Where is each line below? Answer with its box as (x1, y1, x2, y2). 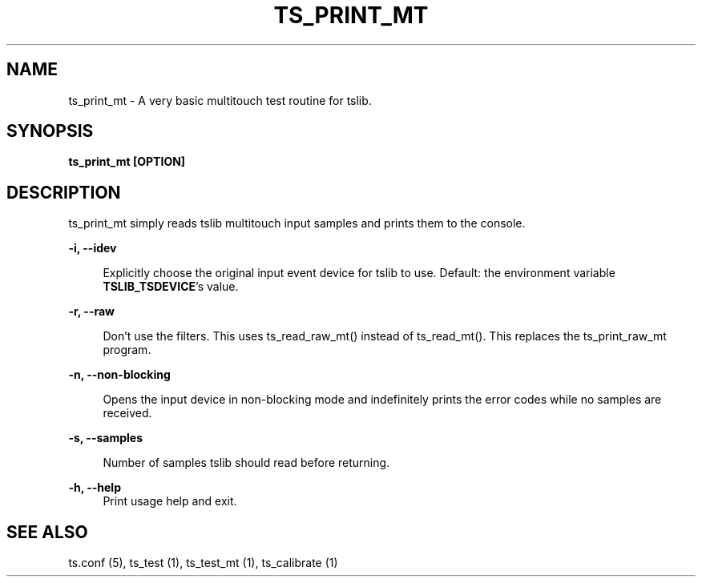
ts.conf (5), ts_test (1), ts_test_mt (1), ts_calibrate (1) (68, 556, 338, 570)
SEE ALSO (6, 521, 88, 542)
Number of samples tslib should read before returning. (103, 456, 390, 470)
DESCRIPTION (6, 182, 121, 203)
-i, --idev (68, 241, 117, 255)
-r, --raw (68, 304, 115, 319)
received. (103, 406, 152, 420)
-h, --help (68, 480, 121, 495)
